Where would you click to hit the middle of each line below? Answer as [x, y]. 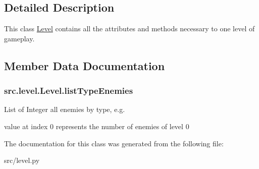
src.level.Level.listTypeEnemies [69, 91]
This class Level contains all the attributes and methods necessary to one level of [129, 29]
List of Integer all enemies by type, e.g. [65, 109]
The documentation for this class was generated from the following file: [114, 143]
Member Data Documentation [85, 65]
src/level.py [22, 160]
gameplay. [19, 38]
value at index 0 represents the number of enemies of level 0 [97, 126]
